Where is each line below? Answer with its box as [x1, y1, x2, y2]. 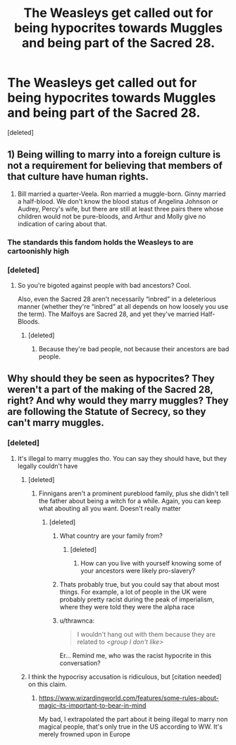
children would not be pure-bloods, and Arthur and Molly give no [17, 212, 206, 221]
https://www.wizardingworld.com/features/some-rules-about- [38, 693, 220, 702]
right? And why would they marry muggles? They [7, 394, 229, 407]
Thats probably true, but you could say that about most [59, 580, 220, 588]
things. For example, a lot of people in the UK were [59, 587, 207, 596]
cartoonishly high [7, 246, 69, 256]
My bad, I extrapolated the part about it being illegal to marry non [38, 715, 228, 723]
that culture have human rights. [7, 171, 149, 183]
